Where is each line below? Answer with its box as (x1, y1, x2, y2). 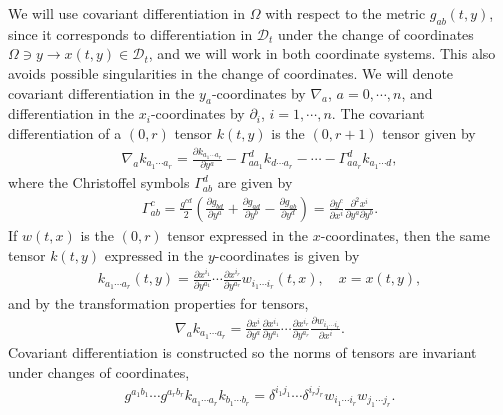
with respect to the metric (265, 3, 426, 23)
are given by (217, 172, 293, 193)
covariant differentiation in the (8, 82, 195, 103)
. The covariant (331, 103, 425, 124)
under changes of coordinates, (8, 361, 190, 382)
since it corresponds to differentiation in (8, 23, 253, 44)
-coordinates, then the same (320, 224, 491, 245)
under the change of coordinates (278, 23, 474, 44)
